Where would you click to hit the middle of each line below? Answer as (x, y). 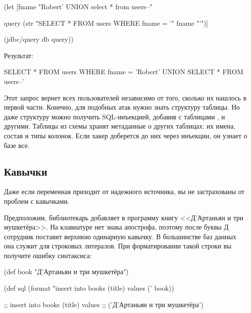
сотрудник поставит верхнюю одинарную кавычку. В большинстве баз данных (120, 236)
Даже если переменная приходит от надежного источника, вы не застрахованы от (124, 191)
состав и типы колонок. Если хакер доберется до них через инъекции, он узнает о (125, 135)
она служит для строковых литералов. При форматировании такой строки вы (118, 246)
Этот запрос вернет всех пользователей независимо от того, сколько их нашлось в (125, 97)
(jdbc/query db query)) (39, 39)
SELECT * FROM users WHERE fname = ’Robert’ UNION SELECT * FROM (124, 72)
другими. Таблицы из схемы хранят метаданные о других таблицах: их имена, (120, 126)
